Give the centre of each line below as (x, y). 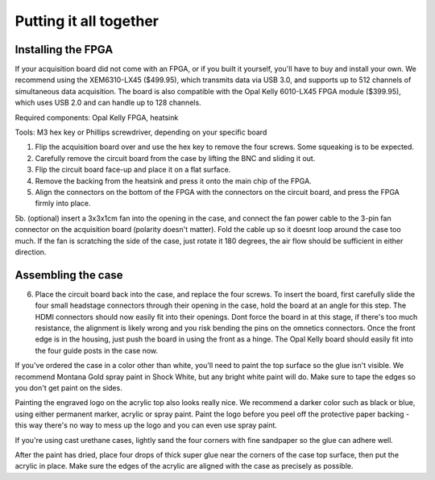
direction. (31, 252)
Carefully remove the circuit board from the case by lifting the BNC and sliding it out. (175, 158)
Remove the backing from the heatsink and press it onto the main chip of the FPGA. (173, 180)
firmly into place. (63, 203)
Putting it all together (87, 21)
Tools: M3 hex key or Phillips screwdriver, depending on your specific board (141, 132)
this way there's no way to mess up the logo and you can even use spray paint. (146, 425)
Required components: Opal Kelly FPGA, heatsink (97, 118)
